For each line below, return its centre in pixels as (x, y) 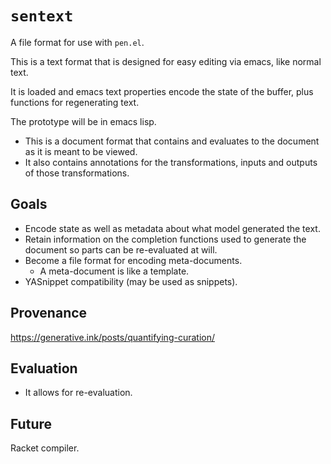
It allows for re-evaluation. (78, 393)
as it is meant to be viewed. (81, 151)
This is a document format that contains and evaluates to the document (172, 141)
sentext (42, 16)
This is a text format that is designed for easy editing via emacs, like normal (166, 61)
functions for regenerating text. (75, 102)
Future (31, 423)
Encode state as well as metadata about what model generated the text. (172, 228)
